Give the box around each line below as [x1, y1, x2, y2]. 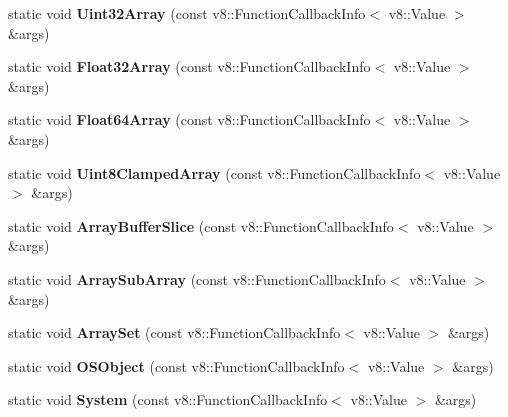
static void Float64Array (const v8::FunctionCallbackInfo [8, 109, 371, 130]
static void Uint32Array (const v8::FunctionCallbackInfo [8, 3, 366, 23]
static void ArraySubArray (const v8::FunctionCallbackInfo [8, 268, 386, 289]
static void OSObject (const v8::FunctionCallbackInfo [8, 355, 345, 376]
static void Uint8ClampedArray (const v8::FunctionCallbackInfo [8, 162, 421, 183]
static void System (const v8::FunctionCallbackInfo [8, 389, 328, 410]
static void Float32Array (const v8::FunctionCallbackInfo [8, 56, 371, 77]
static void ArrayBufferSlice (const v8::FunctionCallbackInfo [8, 215, 394, 236]
